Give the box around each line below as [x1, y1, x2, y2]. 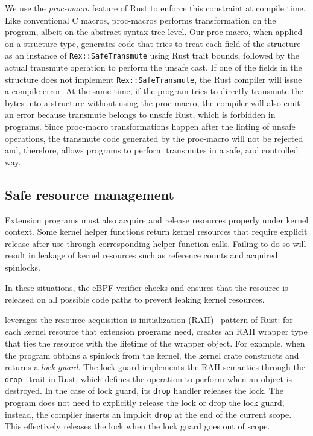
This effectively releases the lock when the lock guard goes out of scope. [5, 420, 270, 432]
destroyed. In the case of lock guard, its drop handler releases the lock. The [5, 384, 283, 397]
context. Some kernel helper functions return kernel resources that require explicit [5, 225, 308, 238]
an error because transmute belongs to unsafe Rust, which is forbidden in [5, 108, 276, 121]
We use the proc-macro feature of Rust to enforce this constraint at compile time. [5, 2, 306, 14]
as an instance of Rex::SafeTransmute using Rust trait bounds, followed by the [5, 49, 300, 62]
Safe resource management [5, 185, 174, 204]
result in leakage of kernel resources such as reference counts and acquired [5, 249, 278, 261]
